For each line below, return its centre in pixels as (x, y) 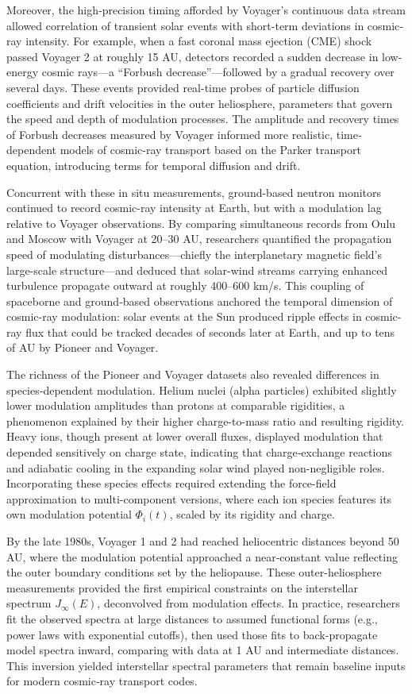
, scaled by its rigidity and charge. (252, 514)
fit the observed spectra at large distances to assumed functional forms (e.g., (192, 618)
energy (23, 72)
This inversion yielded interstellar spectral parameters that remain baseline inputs (206, 665)
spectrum (29, 603)
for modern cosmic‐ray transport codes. (102, 681)
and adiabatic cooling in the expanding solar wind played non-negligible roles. (196, 467)
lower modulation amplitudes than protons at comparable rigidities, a (176, 405)
